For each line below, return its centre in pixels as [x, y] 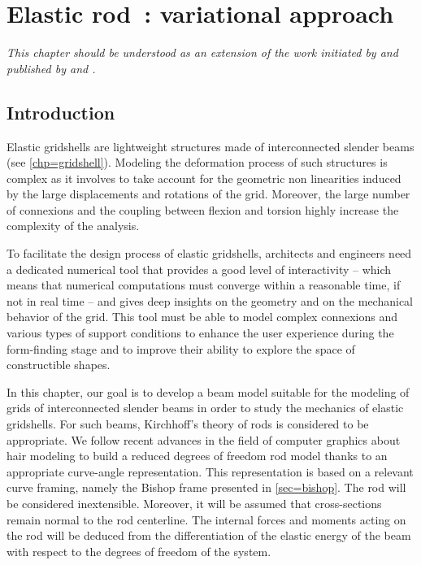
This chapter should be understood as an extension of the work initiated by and [202, 52]
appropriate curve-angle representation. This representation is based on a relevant [210, 471]
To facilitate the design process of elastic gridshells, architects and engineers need [209, 253]
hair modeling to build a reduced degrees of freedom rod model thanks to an [197, 456]
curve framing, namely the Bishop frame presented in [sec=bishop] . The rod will [206, 487]
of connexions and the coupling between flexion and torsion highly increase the [203, 209]
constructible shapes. [59, 365]
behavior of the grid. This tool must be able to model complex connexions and [202, 317]
